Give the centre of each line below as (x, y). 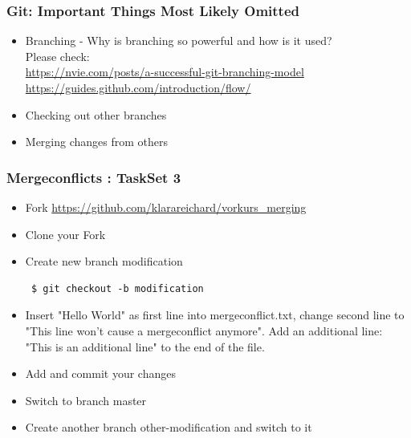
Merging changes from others (97, 142)
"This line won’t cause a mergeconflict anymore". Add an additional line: (204, 330)
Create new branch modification (104, 261)
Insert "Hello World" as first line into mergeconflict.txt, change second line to (215, 315)
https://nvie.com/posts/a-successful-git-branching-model (165, 72)
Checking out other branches (96, 114)
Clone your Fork (65, 234)
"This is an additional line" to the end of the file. (145, 346)
